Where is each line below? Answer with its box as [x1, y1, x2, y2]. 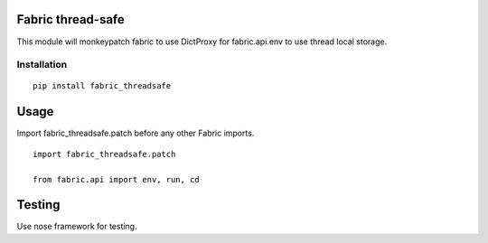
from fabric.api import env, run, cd [33, 174, 201, 184]
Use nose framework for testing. [16, 221, 137, 232]
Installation [16, 59, 68, 71]
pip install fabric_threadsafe [33, 81, 172, 91]
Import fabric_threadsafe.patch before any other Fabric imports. [16, 127, 255, 139]
